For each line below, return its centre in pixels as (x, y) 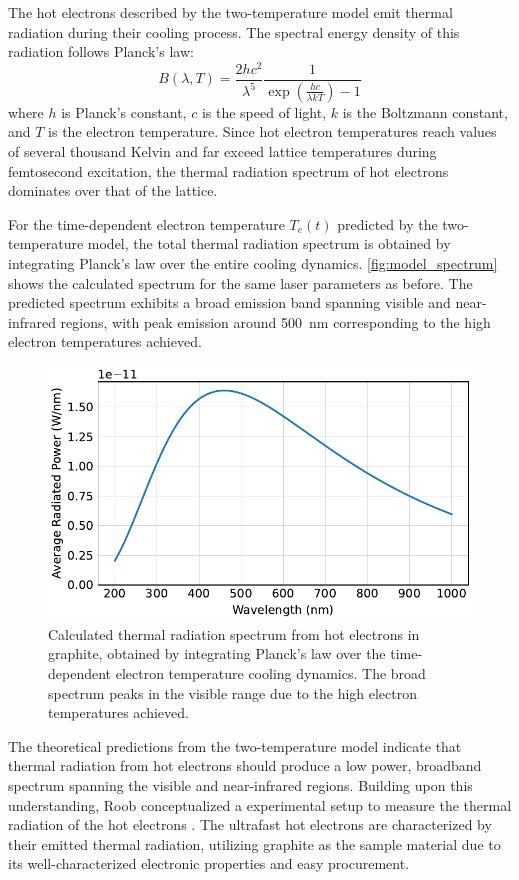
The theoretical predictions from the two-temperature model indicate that (235, 745)
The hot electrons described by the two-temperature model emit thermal (230, 12)
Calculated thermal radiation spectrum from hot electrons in (234, 633)
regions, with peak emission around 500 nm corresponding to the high (275, 321)
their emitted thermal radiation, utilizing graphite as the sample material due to (254, 843)
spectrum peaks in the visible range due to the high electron (233, 692)
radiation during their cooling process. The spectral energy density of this (234, 31)
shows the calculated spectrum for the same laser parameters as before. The (240, 282)
